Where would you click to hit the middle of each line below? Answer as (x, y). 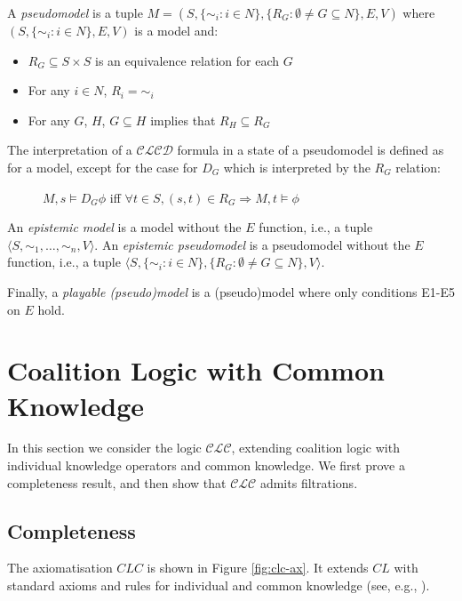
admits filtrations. (309, 482)
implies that (183, 120)
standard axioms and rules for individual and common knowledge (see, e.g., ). (219, 585)
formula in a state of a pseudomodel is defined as (311, 150)
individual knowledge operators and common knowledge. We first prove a (206, 465)
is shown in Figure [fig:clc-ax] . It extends (258, 568)
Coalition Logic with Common (196, 370)
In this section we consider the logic (104, 448)
